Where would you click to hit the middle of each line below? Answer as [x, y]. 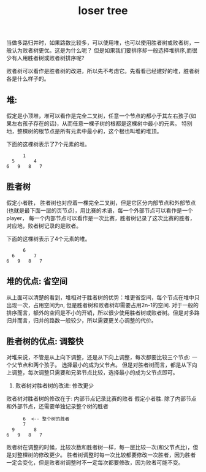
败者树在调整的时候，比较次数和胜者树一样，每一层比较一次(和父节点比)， [100, 447]
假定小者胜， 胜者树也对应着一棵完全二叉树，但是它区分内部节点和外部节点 [101, 202]
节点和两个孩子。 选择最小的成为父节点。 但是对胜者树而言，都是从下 [104, 365]
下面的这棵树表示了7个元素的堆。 [48, 144]
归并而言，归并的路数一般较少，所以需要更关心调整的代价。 [82, 320]
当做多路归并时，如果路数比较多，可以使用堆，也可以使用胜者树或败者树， [100, 43]
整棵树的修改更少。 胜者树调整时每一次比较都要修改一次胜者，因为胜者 [106, 455]
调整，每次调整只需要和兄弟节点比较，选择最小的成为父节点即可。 [95, 373]
